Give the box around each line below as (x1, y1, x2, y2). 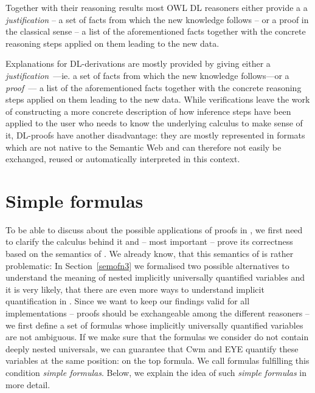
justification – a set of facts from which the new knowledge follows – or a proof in (5, 13, 309, 26)
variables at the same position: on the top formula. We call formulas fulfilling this (5, 354, 310, 367)
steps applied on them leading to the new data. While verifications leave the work (5, 93, 310, 106)
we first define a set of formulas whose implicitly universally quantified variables (5, 318, 303, 331)
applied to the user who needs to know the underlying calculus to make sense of (5, 117, 303, 129)
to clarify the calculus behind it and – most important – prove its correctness (5, 235, 293, 248)
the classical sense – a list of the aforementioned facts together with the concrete (5, 25, 306, 38)
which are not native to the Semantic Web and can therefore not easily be (5, 140, 282, 153)
